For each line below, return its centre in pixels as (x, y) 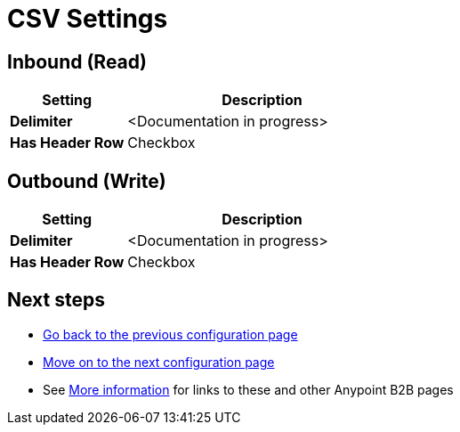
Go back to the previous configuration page (170, 334)
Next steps (56, 300)
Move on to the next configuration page (159, 362)
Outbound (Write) (87, 181)
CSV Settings (88, 19)
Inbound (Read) (77, 61)
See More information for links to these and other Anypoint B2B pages (248, 389)
